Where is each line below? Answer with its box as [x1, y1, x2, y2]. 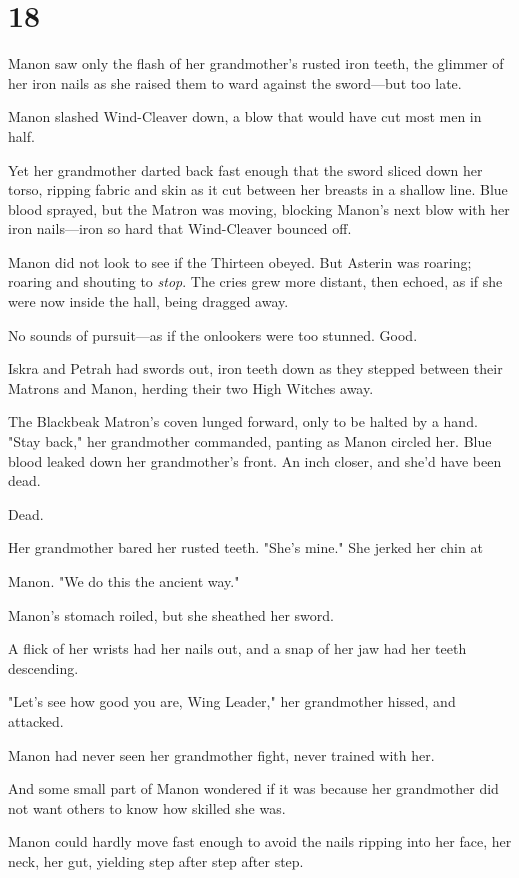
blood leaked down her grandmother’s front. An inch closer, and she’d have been [8, 450, 502, 471]
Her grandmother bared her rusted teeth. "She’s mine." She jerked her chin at [8, 537, 483, 558]
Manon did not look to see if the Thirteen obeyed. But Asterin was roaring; [8, 251, 472, 272]
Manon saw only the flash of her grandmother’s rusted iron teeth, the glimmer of [8, 53, 504, 74]
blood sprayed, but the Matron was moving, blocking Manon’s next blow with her [8, 198, 510, 219]
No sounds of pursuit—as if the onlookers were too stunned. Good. [8, 324, 418, 345]
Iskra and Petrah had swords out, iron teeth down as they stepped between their [8, 358, 503, 379]
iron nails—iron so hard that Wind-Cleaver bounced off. [8, 218, 352, 239]
